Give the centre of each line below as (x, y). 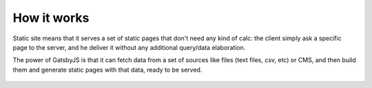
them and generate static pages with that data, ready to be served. (107, 70)
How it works (51, 18)
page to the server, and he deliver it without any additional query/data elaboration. (129, 47)
